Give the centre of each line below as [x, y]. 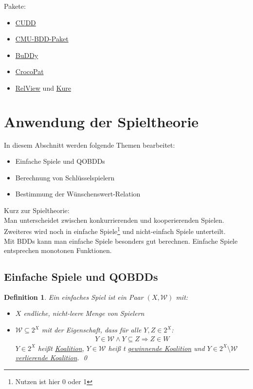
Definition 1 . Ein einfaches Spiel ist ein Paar [74, 297]
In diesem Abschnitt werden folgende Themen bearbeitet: [90, 145]
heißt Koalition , [61, 348]
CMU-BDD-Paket [42, 39]
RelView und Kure [43, 88]
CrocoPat [29, 71]
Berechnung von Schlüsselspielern [65, 177]
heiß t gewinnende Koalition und [156, 348]
